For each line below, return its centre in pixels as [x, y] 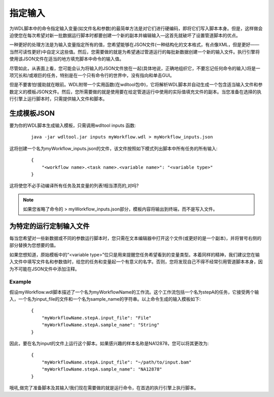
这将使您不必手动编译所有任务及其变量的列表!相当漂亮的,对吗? [74, 186]
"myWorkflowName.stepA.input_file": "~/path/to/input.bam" [116, 362]
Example [20, 282]
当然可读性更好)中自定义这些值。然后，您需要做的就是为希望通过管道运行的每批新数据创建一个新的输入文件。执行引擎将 [135, 52]
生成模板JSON [32, 113]
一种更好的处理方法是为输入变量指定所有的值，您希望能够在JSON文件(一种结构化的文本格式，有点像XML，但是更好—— [134, 45]
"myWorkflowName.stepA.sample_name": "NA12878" [102, 369]
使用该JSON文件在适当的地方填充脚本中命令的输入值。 [67, 59]
